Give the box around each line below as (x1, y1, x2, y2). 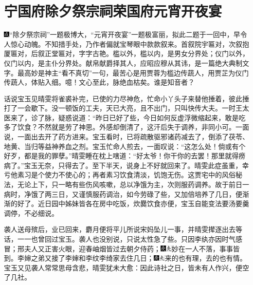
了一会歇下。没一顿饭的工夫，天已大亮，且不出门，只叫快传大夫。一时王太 (10, 103, 249, 113)
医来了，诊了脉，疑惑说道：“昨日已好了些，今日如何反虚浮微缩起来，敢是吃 (4, 112, 246, 122)
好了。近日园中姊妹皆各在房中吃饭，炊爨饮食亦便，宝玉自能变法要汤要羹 (17, 198, 249, 209)
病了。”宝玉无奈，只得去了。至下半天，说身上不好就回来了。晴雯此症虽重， (4, 160, 242, 170)
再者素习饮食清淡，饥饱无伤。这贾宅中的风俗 (92, 170, 235, 180)
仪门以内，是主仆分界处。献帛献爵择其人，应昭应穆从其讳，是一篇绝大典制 (4, 57, 242, 68)
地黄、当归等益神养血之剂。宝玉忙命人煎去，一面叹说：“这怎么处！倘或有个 (4, 141, 246, 151)
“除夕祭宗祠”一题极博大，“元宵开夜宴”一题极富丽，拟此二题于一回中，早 (9, 29, 240, 39)
